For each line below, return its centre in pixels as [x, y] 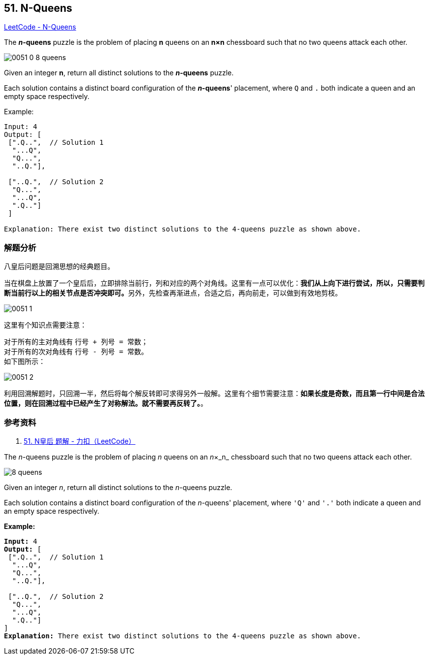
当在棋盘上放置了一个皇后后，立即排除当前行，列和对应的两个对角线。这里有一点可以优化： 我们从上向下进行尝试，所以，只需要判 [214, 283]
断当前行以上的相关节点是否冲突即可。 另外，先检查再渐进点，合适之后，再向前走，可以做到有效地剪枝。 [173, 293]
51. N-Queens [38, 8]
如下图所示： [25, 362]
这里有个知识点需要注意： [45, 325]
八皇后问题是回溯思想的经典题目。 [59, 266]
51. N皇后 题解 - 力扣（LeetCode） [80, 441]
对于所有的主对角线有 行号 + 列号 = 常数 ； [76, 342]
